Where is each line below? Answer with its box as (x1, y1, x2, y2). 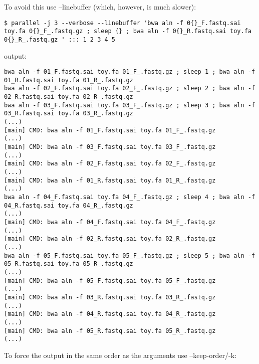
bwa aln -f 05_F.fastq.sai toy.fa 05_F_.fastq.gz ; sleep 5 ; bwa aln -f (4, 252, 255, 259)
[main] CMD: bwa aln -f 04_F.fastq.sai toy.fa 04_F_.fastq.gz (4, 218, 216, 226)
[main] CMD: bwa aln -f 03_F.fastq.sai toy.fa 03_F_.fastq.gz (4, 143, 216, 151)
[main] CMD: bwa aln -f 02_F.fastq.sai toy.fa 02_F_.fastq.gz (4, 160, 216, 167)
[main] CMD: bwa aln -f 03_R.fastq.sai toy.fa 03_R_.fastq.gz (4, 293, 216, 301)
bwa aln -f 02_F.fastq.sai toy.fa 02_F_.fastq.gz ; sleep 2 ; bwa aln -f (4, 85, 255, 92)
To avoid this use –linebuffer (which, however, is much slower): (4, 2, 196, 12)
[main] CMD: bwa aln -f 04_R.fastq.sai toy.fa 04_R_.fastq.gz (4, 310, 216, 318)
